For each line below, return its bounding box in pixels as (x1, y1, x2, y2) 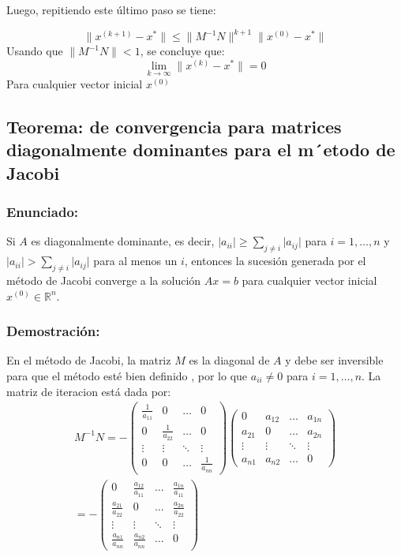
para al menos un (93, 252, 178, 269)
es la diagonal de (189, 352, 270, 368)
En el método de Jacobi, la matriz (6, 352, 171, 368)
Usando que (6, 43, 63, 59)
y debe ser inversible (285, 352, 384, 368)
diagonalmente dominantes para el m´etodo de (6, 137, 395, 162)
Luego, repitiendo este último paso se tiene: (6, 2, 216, 17)
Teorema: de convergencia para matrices (6, 114, 342, 138)
